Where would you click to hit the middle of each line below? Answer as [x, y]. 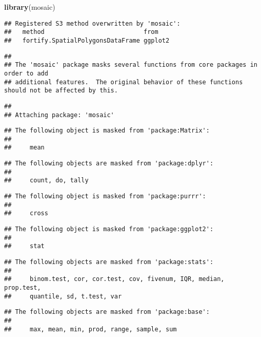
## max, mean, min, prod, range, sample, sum [91, 329]
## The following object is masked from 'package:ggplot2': [109, 229]
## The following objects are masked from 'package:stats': [109, 262]
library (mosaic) [30, 7]
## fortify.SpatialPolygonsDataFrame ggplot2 [87, 40]
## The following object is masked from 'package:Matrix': [107, 131]
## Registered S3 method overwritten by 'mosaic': [92, 23]
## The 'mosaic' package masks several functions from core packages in [131, 65]
